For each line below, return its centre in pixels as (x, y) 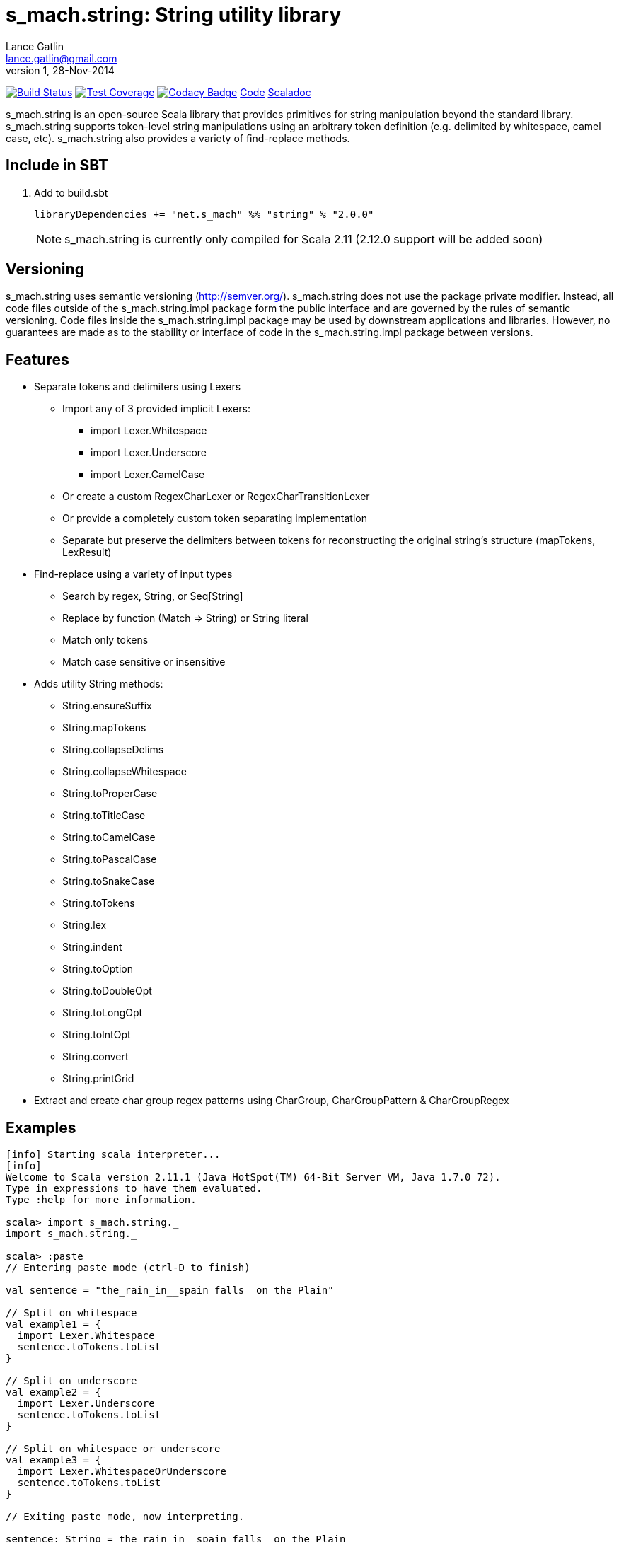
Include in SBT (57, 166)
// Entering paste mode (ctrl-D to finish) (128, 1268)
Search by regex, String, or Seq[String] (153, 596)
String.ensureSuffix (107, 706)
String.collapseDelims (113, 750)
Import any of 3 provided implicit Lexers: (156, 409)
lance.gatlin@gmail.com (62, 58)
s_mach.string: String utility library (174, 15)
